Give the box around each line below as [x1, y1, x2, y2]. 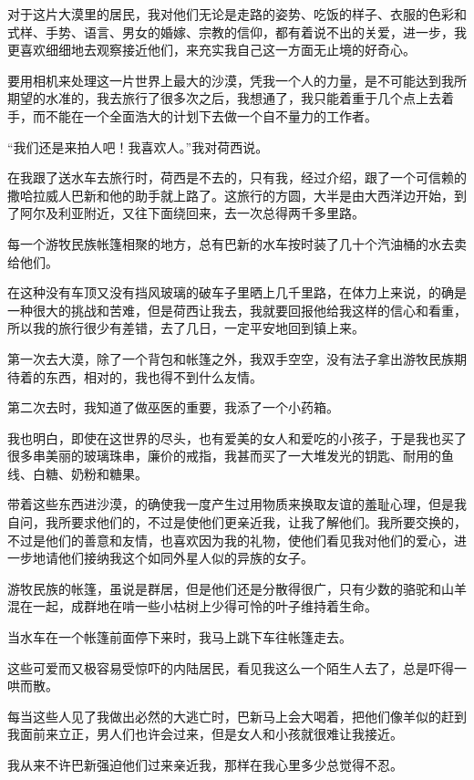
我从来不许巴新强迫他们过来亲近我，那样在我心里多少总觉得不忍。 [7, 755, 403, 774]
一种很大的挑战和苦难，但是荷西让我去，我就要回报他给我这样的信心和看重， [7, 300, 467, 319]
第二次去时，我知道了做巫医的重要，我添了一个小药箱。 [7, 398, 339, 417]
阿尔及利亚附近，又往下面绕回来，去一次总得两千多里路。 [19, 203, 365, 223]
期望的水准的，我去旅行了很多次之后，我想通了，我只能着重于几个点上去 [7, 88, 441, 108]
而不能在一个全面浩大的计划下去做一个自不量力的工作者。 [32, 106, 377, 125]
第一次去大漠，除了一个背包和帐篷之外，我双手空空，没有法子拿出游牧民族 [7, 348, 454, 368]
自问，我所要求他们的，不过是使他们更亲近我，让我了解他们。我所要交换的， [7, 513, 467, 532]
